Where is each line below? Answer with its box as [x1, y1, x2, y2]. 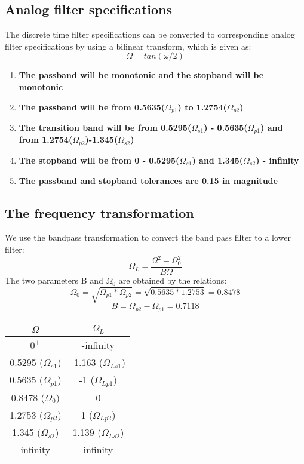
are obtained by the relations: [118, 274, 227, 287]
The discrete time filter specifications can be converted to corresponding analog [5, 28, 295, 41]
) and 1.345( [192, 153, 244, 166]
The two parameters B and [5, 274, 103, 287]
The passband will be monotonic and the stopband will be [19, 69, 264, 81]
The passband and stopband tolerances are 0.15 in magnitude [19, 174, 278, 186]
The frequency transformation [5, 203, 194, 222]
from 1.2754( [19, 133, 73, 146]
